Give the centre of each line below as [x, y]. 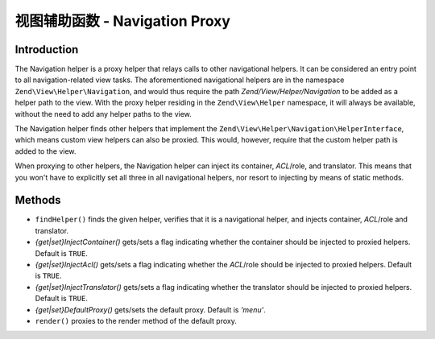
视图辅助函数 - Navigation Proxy [123, 21]
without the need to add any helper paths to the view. [104, 114]
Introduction [47, 50]
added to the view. [46, 151]
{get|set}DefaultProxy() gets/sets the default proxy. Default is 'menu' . [150, 309]
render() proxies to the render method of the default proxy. [136, 321]
